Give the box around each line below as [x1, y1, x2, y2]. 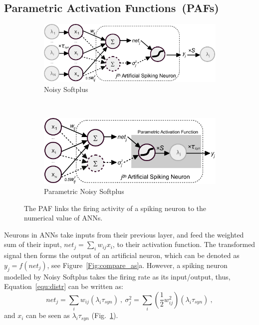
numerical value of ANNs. [24, 212, 103, 223]
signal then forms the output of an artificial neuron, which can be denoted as [4, 250, 240, 260]
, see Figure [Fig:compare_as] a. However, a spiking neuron [47, 259, 228, 270]
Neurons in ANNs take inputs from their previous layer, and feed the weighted [4, 229, 244, 239]
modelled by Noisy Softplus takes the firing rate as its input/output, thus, [4, 271, 231, 281]
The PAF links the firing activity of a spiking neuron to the [24, 202, 207, 213]
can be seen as [26, 310, 70, 320]
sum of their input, [4, 239, 62, 249]
